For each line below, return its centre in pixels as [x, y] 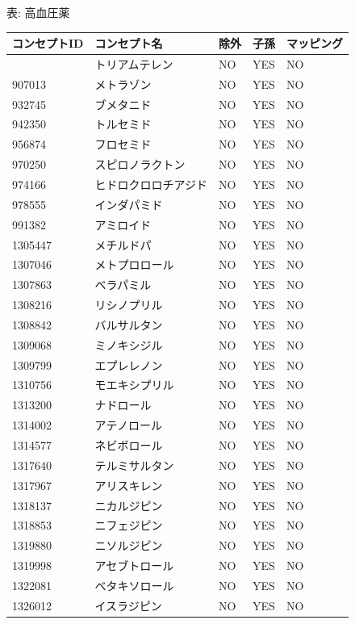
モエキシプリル [134, 385]
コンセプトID [48, 43]
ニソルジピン [129, 545]
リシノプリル [129, 305]
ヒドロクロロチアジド [151, 184]
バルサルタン [129, 324]
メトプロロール [134, 264]
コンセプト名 [129, 43]
